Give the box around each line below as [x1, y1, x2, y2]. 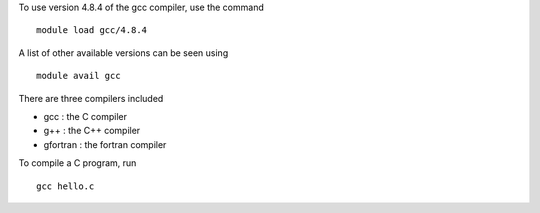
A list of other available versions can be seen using [18, 46, 229, 59]
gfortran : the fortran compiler [43, 138, 167, 150]
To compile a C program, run [18, 157, 137, 169]
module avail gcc [36, 70, 121, 82]
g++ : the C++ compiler [43, 125, 141, 137]
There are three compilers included [18, 92, 164, 104]
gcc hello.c [36, 180, 95, 192]
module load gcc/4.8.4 [36, 25, 148, 36]
